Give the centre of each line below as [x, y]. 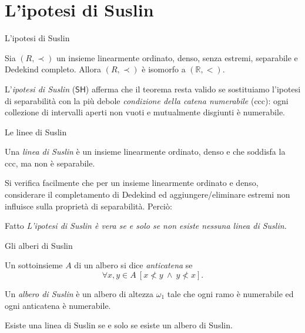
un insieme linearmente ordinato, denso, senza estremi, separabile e [177, 57]
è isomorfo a [164, 69]
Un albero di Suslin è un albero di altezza [79, 294]
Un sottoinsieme [34, 265]
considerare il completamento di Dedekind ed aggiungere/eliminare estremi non [148, 194]
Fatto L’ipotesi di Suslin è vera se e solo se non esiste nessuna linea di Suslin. [146, 226]
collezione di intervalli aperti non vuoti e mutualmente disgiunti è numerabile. [145, 112]
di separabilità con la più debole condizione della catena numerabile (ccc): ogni [147, 100]
